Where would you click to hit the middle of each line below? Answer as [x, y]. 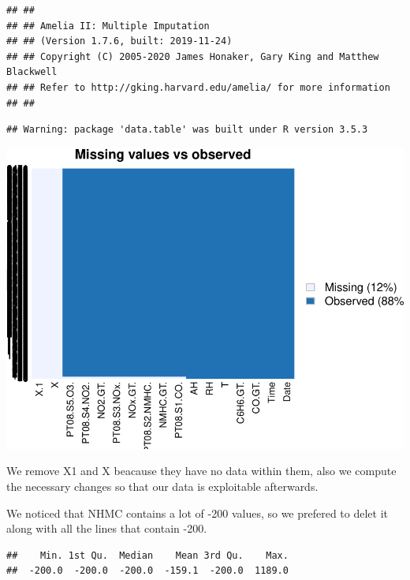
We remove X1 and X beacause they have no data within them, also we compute [201, 471]
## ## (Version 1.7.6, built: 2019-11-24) [119, 41]
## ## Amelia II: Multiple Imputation [108, 26]
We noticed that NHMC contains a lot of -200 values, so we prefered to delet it [198, 513]
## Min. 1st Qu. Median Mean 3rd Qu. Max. [147, 555]
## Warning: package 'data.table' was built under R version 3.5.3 [187, 130]
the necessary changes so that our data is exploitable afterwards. [162, 486]
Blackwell [32, 72]
